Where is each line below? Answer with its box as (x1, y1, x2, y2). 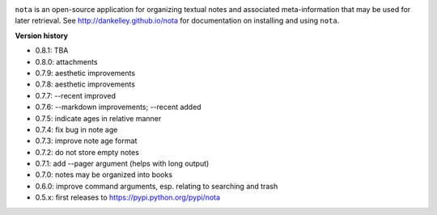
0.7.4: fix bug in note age (35, 124, 118, 134)
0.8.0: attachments (35, 57, 98, 66)
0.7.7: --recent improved (35, 91, 117, 100)
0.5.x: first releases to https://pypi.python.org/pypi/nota (35, 192, 221, 202)
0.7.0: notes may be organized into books (35, 170, 173, 179)
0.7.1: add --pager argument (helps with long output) (35, 158, 210, 169)
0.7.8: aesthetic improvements (35, 79, 135, 89)
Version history (15, 31, 69, 40)
